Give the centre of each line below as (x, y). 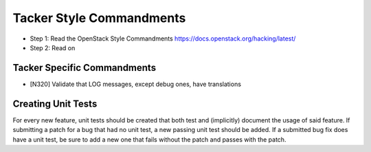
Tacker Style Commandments (99, 18)
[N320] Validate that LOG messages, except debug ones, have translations (136, 84)
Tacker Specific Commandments (85, 68)
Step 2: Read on (53, 47)
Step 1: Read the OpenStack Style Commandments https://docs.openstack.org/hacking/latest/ (163, 39)
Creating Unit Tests (55, 104)
